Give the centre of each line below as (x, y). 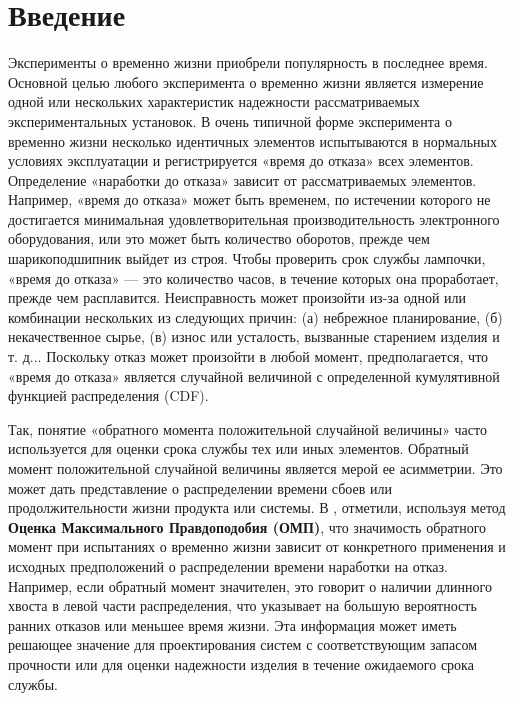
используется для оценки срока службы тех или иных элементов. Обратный (238, 448)
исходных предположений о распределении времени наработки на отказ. (228, 565)
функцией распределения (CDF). (108, 395)
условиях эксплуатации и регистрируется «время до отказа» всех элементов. (241, 160)
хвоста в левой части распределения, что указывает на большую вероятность (242, 605)
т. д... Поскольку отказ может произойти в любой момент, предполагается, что (248, 356)
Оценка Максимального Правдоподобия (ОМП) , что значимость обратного (247, 526)
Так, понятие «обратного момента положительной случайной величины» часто (247, 428)
